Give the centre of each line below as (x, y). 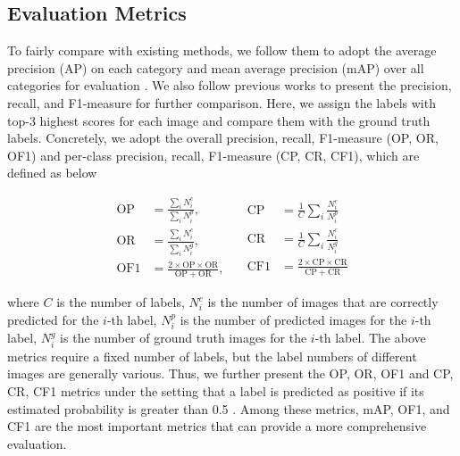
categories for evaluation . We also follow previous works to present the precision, (230, 85)
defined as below (52, 173)
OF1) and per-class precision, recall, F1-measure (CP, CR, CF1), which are (213, 155)
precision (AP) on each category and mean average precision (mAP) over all (216, 67)
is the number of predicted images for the (293, 319)
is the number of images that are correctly (323, 302)
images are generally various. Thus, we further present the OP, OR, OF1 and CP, (230, 373)
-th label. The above (370, 338)
